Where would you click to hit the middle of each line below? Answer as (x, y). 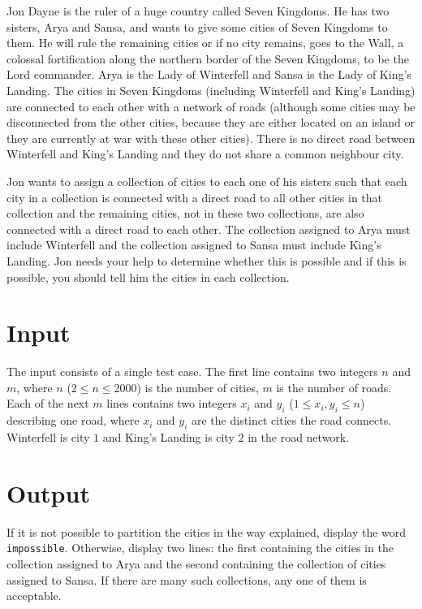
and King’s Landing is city (168, 437)
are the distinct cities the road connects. (292, 420)
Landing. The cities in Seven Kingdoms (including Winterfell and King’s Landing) (211, 90)
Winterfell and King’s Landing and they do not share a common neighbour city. (205, 154)
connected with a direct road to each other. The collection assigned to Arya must (209, 229)
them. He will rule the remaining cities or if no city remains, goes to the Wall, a (205, 43)
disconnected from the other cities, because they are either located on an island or (211, 122)
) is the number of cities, (198, 387)
